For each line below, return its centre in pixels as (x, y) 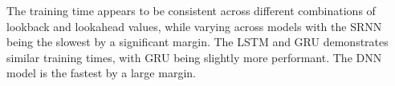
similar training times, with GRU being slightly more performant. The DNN (194, 57)
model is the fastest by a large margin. (101, 73)
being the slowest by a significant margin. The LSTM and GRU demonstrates (197, 42)
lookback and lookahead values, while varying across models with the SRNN (194, 26)
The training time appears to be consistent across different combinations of (191, 10)
